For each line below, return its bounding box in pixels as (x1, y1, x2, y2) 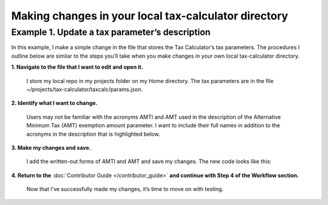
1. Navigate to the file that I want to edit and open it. (11, 64, 143, 71)
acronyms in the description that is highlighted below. (26, 130, 160, 138)
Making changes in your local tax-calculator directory (11, 9, 289, 22)
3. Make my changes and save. (11, 144, 91, 151)
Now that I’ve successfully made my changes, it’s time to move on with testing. (26, 186, 224, 193)
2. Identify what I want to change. (11, 99, 98, 107)
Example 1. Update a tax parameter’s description (11, 27, 211, 38)
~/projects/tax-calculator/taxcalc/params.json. (26, 86, 143, 93)
